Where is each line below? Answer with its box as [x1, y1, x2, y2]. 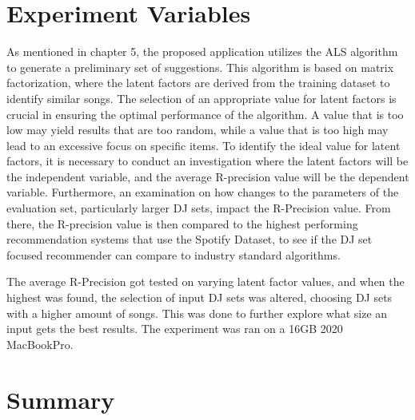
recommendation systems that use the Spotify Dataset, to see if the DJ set [6, 231, 373, 248]
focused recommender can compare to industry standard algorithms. [6, 246, 341, 263]
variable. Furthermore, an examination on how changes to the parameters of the [6, 184, 399, 200]
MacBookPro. [6, 335, 74, 352]
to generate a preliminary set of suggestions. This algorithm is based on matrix [6, 58, 394, 75]
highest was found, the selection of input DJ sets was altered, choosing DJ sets [6, 289, 393, 306]
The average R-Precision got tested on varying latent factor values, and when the [6, 273, 405, 290]
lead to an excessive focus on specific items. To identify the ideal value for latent [6, 137, 401, 153]
